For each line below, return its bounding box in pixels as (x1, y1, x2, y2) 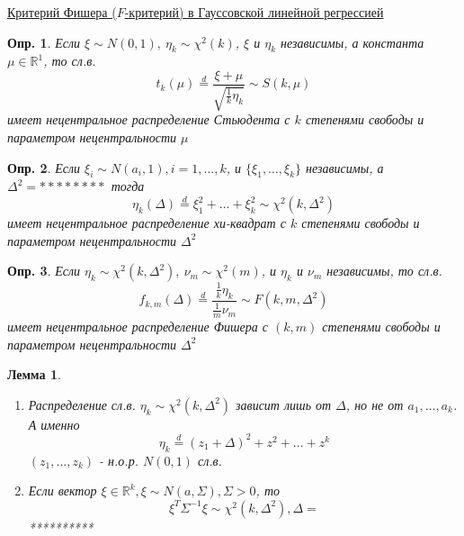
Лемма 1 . (7, 365, 61, 384)
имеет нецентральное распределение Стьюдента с (7, 110, 290, 129)
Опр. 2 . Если (7, 158, 81, 177)
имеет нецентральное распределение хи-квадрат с (7, 213, 286, 232)
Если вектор (28, 481, 97, 500)
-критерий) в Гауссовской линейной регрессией (124, 3, 384, 21)
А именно (28, 414, 80, 433)
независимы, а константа (281, 32, 424, 51)
